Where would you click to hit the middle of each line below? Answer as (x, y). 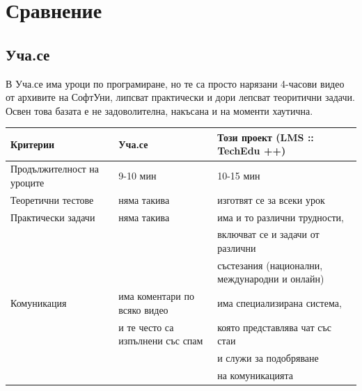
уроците (27, 182)
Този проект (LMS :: (266, 137)
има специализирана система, (280, 303)
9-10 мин (137, 176)
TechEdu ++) (252, 151)
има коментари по (156, 296)
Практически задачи (53, 217)
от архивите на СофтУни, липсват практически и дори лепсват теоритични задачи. (180, 97)
